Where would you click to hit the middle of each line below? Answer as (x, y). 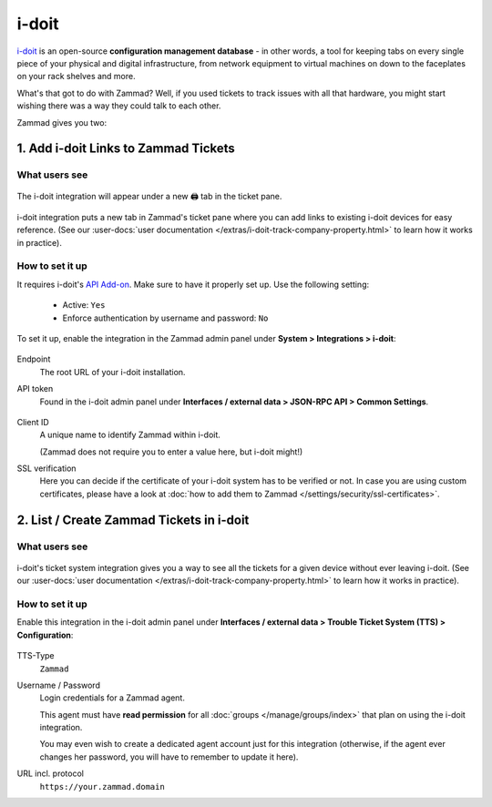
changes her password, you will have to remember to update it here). (169, 757)
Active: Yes (84, 305)
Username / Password (58, 685)
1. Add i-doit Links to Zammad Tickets (126, 149)
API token (35, 389)
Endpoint (34, 359)
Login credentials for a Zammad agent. (113, 698)
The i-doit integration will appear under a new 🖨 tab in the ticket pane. (149, 197)
